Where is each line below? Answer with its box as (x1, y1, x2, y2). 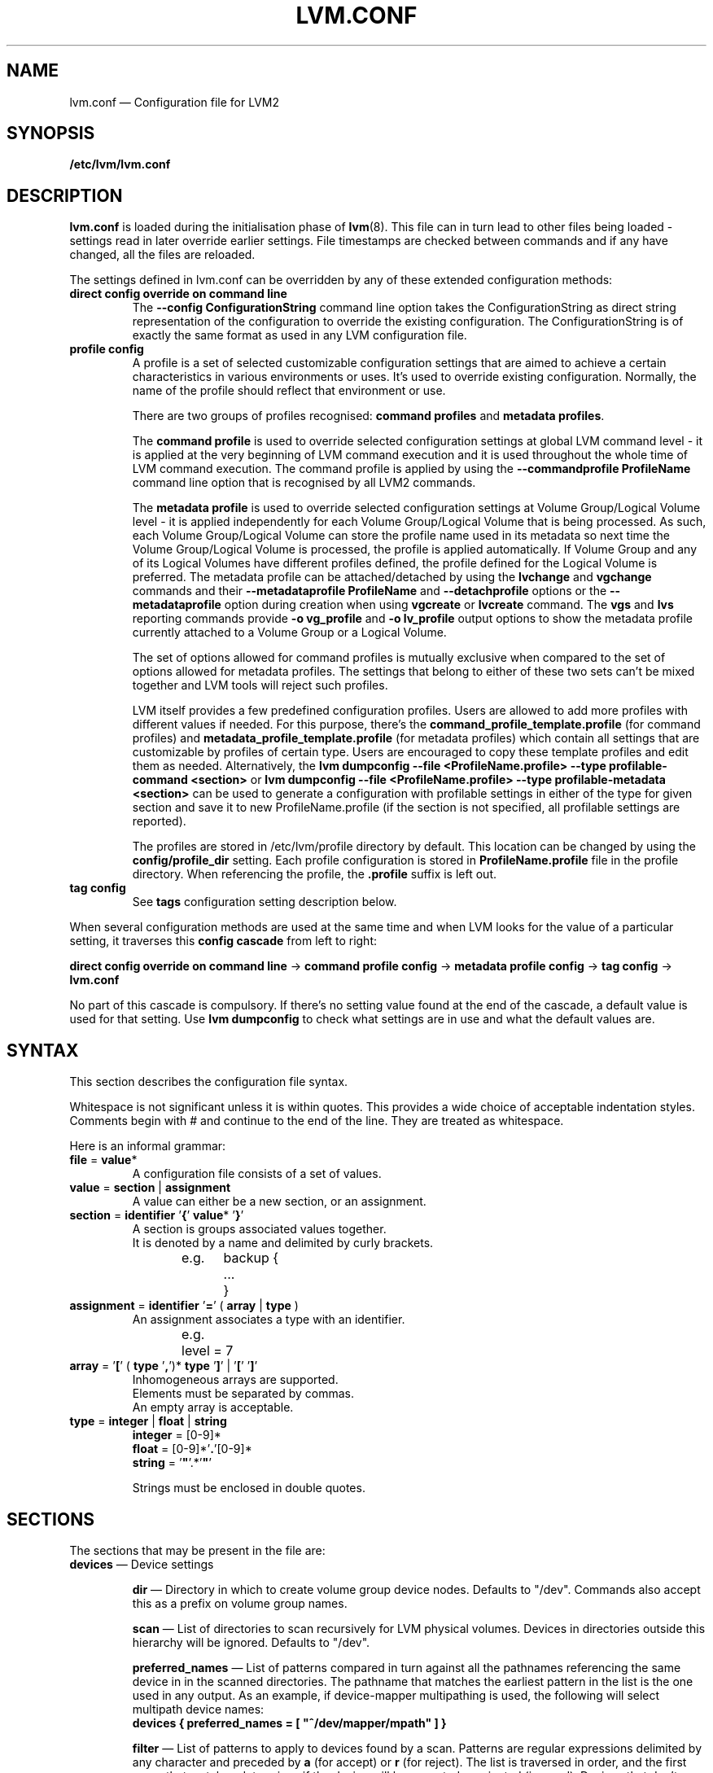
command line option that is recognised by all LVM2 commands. (132, 475, 476, 490)
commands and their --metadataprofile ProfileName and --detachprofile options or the (132, 584, 607, 598)
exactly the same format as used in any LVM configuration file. (132, 328, 467, 343)
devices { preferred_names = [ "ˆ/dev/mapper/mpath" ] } (132, 1715, 447, 1730)
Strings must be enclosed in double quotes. (132, 1481, 365, 1495)
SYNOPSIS (7, 123, 95, 144)
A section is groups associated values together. (132, 1222, 387, 1237)
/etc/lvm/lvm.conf (69, 157, 171, 172)
